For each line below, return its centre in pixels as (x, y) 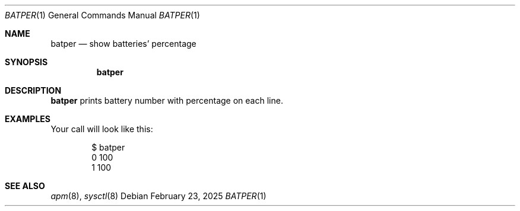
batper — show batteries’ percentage (123, 44)
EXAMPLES (28, 119)
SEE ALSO (25, 186)
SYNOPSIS (26, 62)
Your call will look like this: (102, 129)
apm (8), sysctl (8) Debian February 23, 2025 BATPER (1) (158, 196)
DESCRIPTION (33, 90)
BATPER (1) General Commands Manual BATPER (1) (102, 15)
